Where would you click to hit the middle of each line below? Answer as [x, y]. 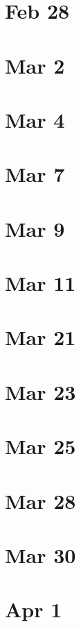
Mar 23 [40, 391]
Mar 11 [40, 283]
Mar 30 [40, 554]
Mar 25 [40, 446]
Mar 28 [40, 500]
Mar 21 [40, 337]
